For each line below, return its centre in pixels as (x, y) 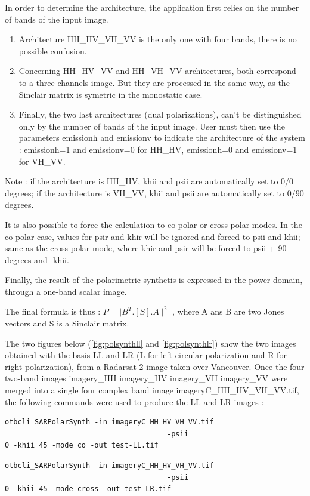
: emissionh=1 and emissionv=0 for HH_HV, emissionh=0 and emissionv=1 (158, 149)
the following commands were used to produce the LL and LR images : (134, 401)
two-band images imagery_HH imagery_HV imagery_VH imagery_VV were (146, 378)
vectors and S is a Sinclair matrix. (67, 323)
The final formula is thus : (53, 311)
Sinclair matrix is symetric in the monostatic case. (111, 94)
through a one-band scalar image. (66, 291)
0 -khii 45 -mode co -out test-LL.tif (82, 446)
